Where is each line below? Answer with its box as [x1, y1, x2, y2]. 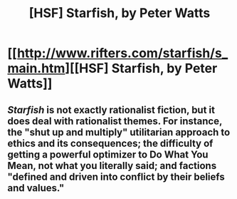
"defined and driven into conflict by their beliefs [7, 170, 226, 183]
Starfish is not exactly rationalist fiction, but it [7, 103, 216, 116]
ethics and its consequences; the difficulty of [7, 137, 214, 149]
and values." [7, 182, 65, 194]
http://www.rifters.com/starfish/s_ [16, 45, 228, 61]
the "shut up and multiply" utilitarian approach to [7, 126, 231, 138]
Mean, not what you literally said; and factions [7, 159, 217, 172]
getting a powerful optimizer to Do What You [7, 148, 209, 160]
